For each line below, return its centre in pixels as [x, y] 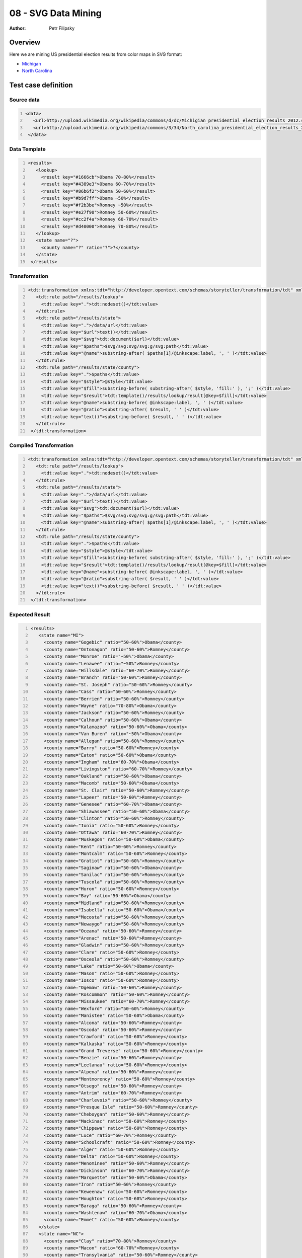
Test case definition [41, 85]
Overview [25, 43]
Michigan [31, 63]
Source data [24, 100]
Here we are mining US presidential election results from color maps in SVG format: [96, 54]
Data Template [27, 149]
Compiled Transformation [42, 445]
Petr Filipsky [62, 28]
